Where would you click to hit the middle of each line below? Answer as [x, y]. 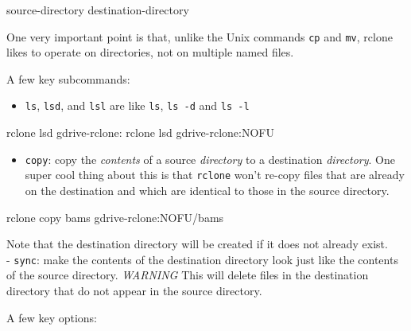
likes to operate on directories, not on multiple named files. [150, 52]
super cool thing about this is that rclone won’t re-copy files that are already [215, 175]
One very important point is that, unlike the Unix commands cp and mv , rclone [200, 36]
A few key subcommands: [68, 78]
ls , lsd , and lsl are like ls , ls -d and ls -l [137, 105]
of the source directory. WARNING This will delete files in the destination [188, 275]
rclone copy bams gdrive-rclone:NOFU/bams [115, 217]
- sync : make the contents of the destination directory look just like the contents [202, 259]
